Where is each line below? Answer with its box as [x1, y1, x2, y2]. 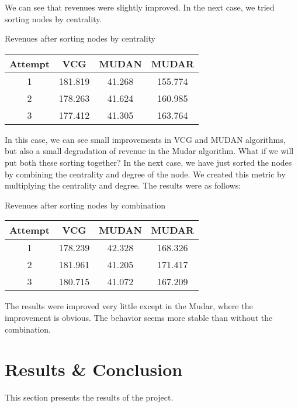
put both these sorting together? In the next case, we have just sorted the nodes [5, 156, 292, 168]
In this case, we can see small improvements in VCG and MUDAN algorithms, [5, 133, 286, 145]
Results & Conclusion [5, 357, 183, 381]
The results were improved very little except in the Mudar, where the [5, 300, 253, 312]
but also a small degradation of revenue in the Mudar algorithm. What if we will [5, 145, 294, 157]
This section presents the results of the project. [5, 391, 174, 403]
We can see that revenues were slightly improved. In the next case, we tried [5, 1, 275, 13]
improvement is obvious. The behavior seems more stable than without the [5, 311, 273, 323]
